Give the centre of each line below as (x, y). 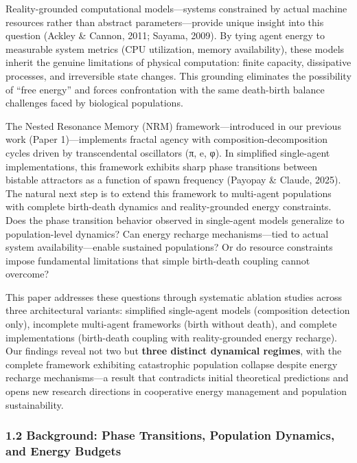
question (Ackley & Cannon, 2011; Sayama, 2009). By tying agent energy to (165, 35)
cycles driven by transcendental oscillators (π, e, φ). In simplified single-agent (168, 152)
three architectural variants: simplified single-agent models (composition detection (178, 310)
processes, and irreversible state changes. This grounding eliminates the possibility (178, 75)
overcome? (27, 274)
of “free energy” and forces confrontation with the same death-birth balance (165, 89)
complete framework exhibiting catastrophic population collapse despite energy (172, 364)
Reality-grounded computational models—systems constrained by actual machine (176, 8)
